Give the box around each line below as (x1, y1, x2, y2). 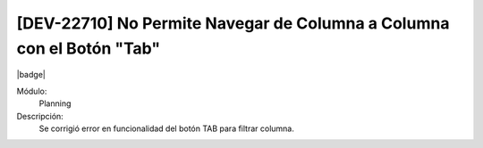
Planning (38, 98, 72, 109)
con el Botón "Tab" (16, 38, 161, 58)
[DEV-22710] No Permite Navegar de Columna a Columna (16, 13, 450, 33)
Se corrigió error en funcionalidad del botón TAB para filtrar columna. (38, 123, 295, 134)
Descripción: (16, 111, 64, 121)
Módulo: (16, 86, 47, 96)
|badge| (16, 70, 47, 80)
